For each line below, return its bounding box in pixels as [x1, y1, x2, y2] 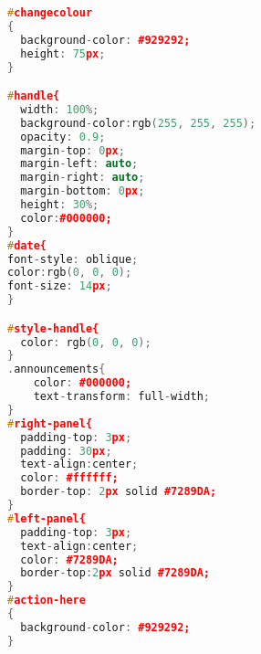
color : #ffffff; [20, 471, 119, 485]
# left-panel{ [7, 512, 86, 525]
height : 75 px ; [20, 47, 106, 60]
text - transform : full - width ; [33, 390, 210, 404]
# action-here [7, 594, 86, 607]
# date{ [7, 238, 47, 252]
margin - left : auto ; [20, 157, 139, 171]
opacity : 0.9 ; [20, 130, 106, 143]
